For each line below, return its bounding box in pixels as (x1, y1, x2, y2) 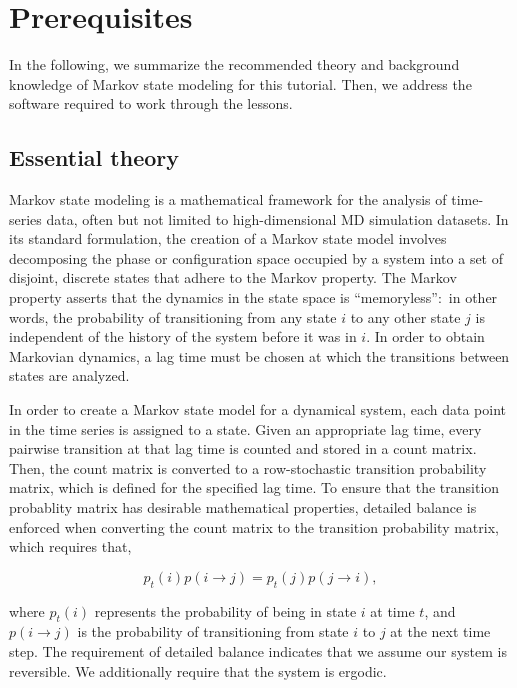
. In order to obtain (366, 326, 485, 347)
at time (370, 600, 415, 621)
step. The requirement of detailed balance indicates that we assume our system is (9, 640, 507, 661)
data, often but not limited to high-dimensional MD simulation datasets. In (46, 208, 509, 229)
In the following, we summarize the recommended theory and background (9, 54, 460, 75)
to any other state (350, 306, 461, 327)
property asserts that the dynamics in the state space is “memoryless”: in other (9, 287, 498, 308)
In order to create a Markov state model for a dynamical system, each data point (9, 399, 506, 420)
